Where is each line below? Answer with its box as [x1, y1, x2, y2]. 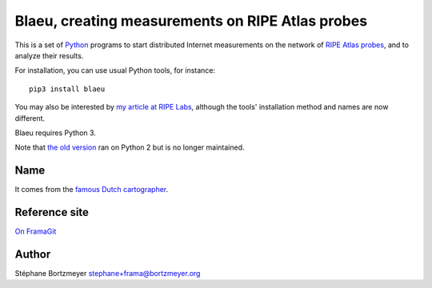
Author [14, 247, 51, 261]
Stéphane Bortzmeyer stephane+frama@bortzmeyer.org [14, 269, 201, 278]
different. [14, 113, 46, 123]
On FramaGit [14, 226, 57, 236]
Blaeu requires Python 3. [14, 128, 96, 138]
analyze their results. [14, 50, 84, 60]
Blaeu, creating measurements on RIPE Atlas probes [14, 12, 368, 30]
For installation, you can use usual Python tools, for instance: [14, 66, 216, 75]
